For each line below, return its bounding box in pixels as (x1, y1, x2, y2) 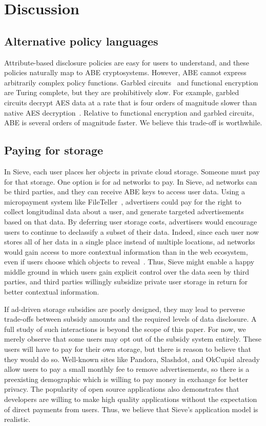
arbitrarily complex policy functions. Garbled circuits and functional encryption (4, 77, 258, 87)
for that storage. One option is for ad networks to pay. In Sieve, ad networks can (4, 176, 257, 187)
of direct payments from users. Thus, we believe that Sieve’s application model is (4, 403, 258, 414)
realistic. (4, 414, 31, 424)
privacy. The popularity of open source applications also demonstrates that (4, 384, 239, 394)
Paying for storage (4, 142, 104, 158)
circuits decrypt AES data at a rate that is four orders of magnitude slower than (4, 97, 257, 107)
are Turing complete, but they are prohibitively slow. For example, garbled (4, 87, 239, 98)
